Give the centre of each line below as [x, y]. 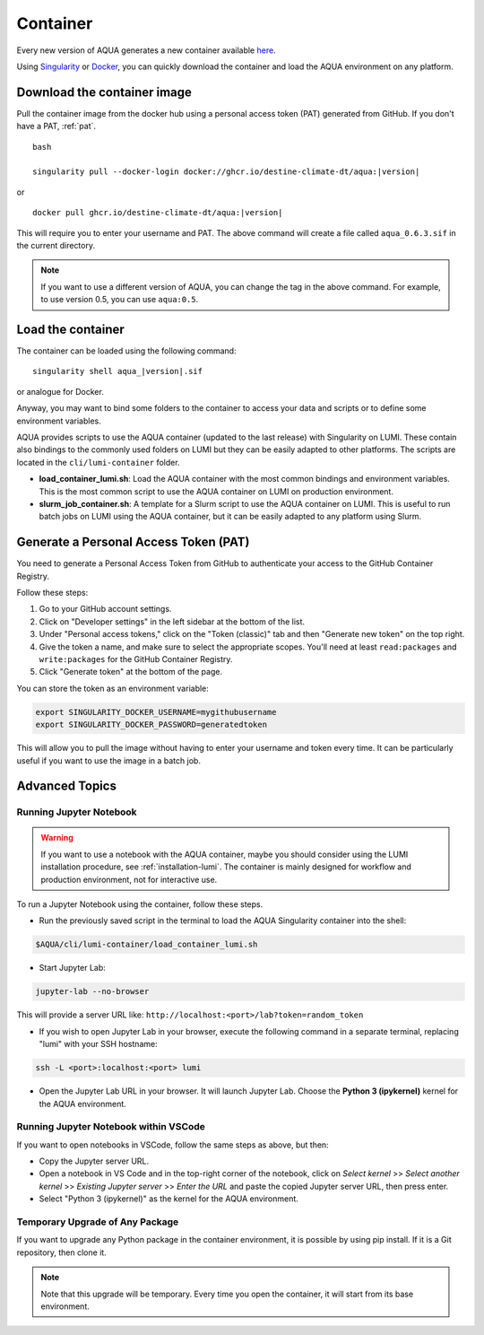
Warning [57, 838]
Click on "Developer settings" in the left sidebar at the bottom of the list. [172, 621]
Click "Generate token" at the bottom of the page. [131, 672]
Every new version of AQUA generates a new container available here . [147, 50]
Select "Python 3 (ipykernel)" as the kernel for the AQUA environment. [169, 1199]
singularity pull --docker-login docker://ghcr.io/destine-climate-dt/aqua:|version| [226, 172]
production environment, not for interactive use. [129, 879]
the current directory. [56, 245]
